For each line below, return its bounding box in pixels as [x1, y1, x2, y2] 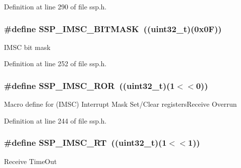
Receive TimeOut [4, 156, 57, 166]
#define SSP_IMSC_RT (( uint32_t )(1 [4, 136, 167, 149]
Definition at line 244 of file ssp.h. [4, 115, 107, 126]
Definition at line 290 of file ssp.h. [4, 1, 107, 11]
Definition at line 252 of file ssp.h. [4, 58, 107, 69]
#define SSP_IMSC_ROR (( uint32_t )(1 [4, 79, 175, 91]
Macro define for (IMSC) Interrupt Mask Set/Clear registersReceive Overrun [4, 99, 237, 109]
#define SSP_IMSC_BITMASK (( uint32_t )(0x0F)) [4, 22, 222, 35]
